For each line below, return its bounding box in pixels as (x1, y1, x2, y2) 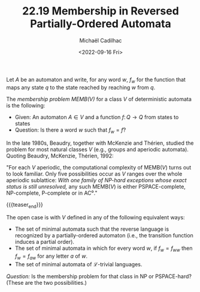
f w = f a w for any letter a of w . (14, 252, 88, 261)
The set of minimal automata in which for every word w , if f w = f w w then (14, 245, 193, 254)
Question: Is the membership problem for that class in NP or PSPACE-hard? (6, 272, 192, 280)
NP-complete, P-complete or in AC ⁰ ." (6, 189, 98, 196)
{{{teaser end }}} (6, 201, 44, 210)
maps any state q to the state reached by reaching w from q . (6, 84, 156, 91)
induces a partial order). (14, 239, 75, 246)
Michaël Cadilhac (79, 37, 122, 44)
